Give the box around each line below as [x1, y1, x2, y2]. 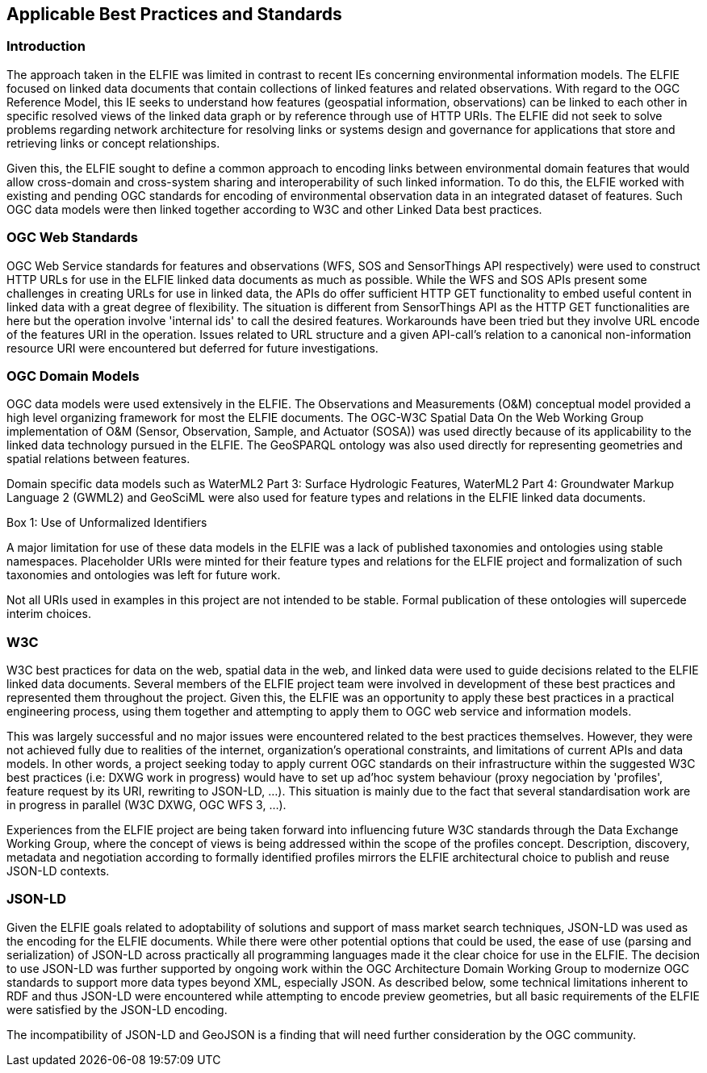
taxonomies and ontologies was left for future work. [6, 568, 281, 582]
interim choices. [6, 607, 91, 621]
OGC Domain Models [6, 367, 140, 384]
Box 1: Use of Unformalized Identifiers [6, 516, 207, 530]
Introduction [6, 38, 86, 55]
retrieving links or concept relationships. [6, 136, 220, 150]
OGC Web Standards [6, 229, 138, 246]
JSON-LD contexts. [6, 864, 110, 879]
